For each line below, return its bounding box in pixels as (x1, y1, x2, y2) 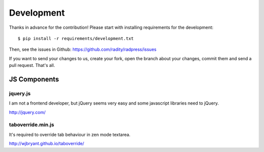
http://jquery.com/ (9, 109, 46, 115)
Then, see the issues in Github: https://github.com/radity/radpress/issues (9, 46, 156, 52)
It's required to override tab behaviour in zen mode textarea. (9, 131, 131, 137)
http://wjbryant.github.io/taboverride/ (9, 141, 85, 147)
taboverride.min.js (9, 121, 54, 128)
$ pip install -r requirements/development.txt (18, 36, 134, 41)
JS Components (9, 75, 59, 83)
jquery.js (9, 90, 31, 97)
